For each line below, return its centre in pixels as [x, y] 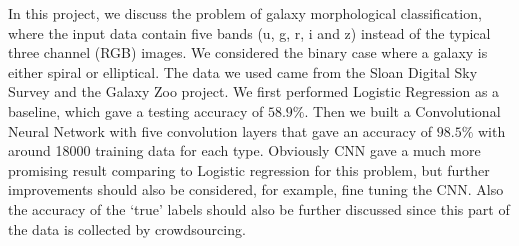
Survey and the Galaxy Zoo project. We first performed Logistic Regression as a [254, 91]
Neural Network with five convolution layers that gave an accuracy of [220, 130]
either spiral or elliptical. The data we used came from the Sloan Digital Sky [243, 71]
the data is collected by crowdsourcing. [127, 228]
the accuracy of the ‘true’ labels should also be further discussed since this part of [259, 208]
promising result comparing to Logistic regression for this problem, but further [249, 169]
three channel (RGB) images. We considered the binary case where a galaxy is [248, 52]
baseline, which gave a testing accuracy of [136, 110]
